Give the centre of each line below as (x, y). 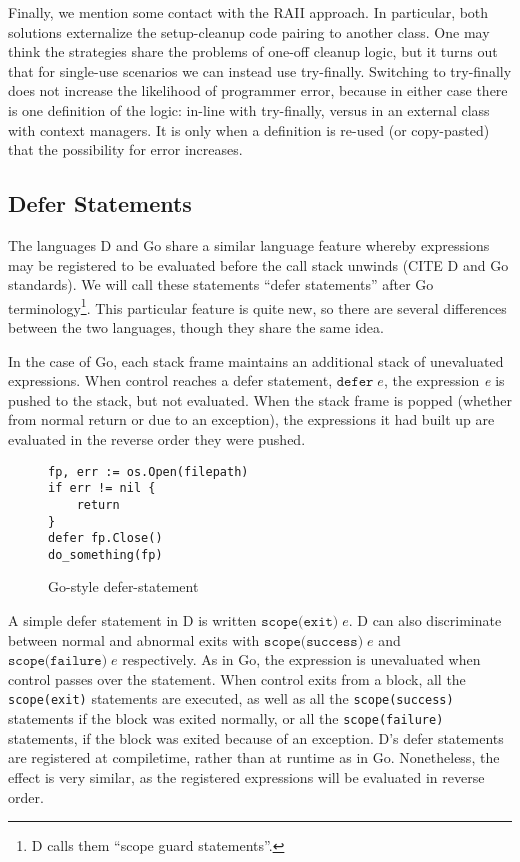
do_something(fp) (105, 554)
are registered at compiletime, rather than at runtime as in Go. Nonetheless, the (254, 757)
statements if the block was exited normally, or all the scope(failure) (226, 718)
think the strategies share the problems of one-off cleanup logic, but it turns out (253, 51)
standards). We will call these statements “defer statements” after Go (221, 284)
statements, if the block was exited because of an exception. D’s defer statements (256, 737)
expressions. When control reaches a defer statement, (170, 380)
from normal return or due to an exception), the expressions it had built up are (251, 419)
